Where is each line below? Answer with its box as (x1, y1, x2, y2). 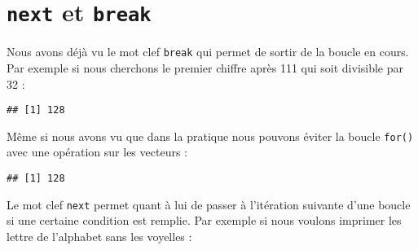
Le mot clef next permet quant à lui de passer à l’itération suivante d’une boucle (7, 195, 411, 213)
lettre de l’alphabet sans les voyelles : (7, 227, 192, 244)
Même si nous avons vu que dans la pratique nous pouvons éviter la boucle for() (7, 127, 414, 144)
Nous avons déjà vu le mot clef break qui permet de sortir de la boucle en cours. (7, 43, 409, 60)
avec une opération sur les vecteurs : (7, 143, 187, 160)
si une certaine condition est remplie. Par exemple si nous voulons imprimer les (7, 212, 402, 229)
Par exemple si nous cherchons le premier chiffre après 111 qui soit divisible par (7, 59, 404, 76)
